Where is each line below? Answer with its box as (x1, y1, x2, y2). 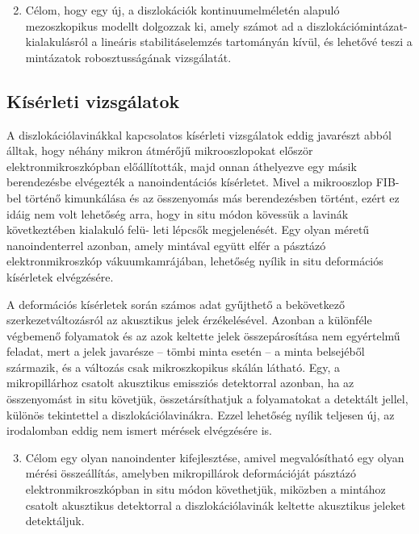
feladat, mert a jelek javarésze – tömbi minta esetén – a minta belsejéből (6, 343, 365, 360)
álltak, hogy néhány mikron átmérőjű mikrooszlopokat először (6, 142, 313, 159)
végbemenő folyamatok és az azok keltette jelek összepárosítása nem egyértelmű (6, 327, 400, 344)
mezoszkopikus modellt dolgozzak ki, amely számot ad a (25, 17, 304, 34)
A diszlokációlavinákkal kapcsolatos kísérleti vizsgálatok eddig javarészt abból (6, 126, 392, 143)
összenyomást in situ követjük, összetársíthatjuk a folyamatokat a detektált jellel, (6, 390, 409, 407)
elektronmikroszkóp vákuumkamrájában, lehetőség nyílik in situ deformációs (6, 252, 383, 269)
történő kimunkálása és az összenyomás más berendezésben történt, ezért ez (24, 189, 400, 206)
